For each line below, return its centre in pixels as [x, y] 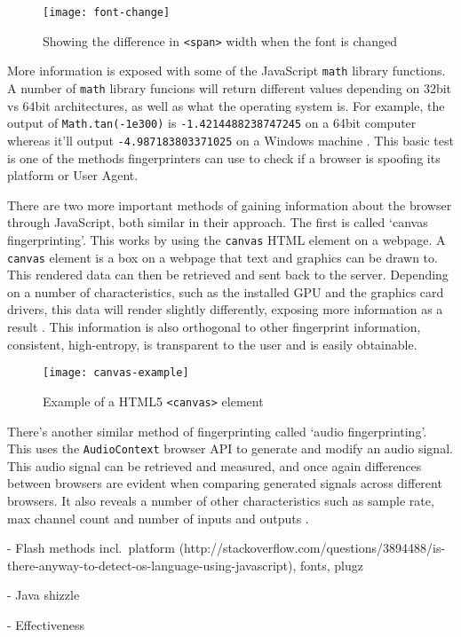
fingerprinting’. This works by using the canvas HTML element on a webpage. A [227, 239]
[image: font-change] [107, 12]
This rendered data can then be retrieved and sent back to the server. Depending [228, 275]
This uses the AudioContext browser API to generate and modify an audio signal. [230, 448]
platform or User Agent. [73, 175]
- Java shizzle [44, 595]
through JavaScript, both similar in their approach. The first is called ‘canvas [218, 222]
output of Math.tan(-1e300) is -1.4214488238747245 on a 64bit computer [212, 123]
